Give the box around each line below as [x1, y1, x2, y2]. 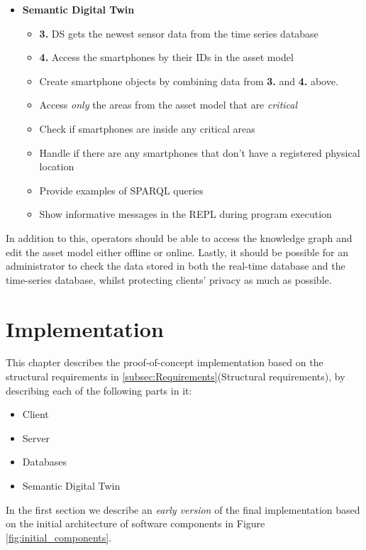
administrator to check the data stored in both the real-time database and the [6, 258, 345, 273]
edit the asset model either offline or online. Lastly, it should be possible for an [6, 244, 348, 259]
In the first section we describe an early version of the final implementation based [6, 502, 360, 517]
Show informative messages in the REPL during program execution [39, 207, 332, 221]
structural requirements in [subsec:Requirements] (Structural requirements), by [6, 369, 345, 384]
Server [22, 430, 50, 445]
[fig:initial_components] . [6, 529, 112, 544]
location [39, 159, 74, 174]
